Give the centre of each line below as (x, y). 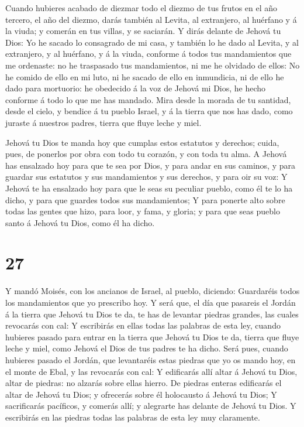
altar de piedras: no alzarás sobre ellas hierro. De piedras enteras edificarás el (144, 383)
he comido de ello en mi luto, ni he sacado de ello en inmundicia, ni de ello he (145, 76)
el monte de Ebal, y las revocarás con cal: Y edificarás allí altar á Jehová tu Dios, (151, 371)
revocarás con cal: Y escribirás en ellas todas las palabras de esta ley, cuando (143, 325)
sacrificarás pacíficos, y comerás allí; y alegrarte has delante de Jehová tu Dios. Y (151, 406)
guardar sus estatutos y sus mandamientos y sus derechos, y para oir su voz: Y (146, 177)
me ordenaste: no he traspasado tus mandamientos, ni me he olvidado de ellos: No (153, 65)
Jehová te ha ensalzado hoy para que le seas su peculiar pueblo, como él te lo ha (149, 188)
